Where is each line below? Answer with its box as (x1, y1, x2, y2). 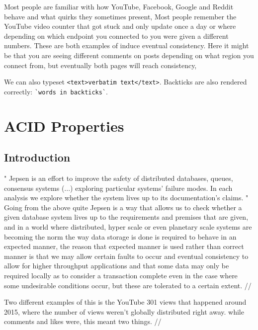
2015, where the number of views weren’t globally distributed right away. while (4, 306, 244, 317)
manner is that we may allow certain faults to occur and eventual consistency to (4, 250, 249, 261)
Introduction (4, 150, 71, 165)
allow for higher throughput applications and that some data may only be (4, 260, 229, 271)
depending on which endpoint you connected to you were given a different (4, 30, 229, 41)
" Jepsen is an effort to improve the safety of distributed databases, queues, (4, 173, 233, 183)
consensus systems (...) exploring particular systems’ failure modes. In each (4, 182, 233, 193)
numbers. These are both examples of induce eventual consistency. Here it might (4, 40, 249, 51)
